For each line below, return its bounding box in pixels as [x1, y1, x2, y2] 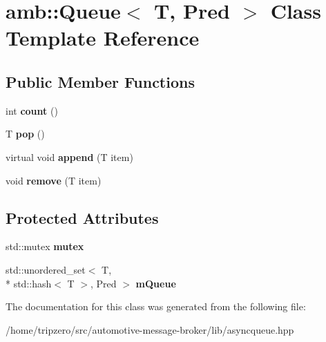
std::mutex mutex [6, 239, 84, 254]
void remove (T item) [6, 173, 102, 187]
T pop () [6, 126, 45, 141]
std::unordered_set [6, 262, 86, 276]
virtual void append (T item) [6, 149, 133, 164]
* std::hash [6, 276, 52, 290]
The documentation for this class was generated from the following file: [6, 299, 306, 314]
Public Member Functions [6, 70, 195, 92]
